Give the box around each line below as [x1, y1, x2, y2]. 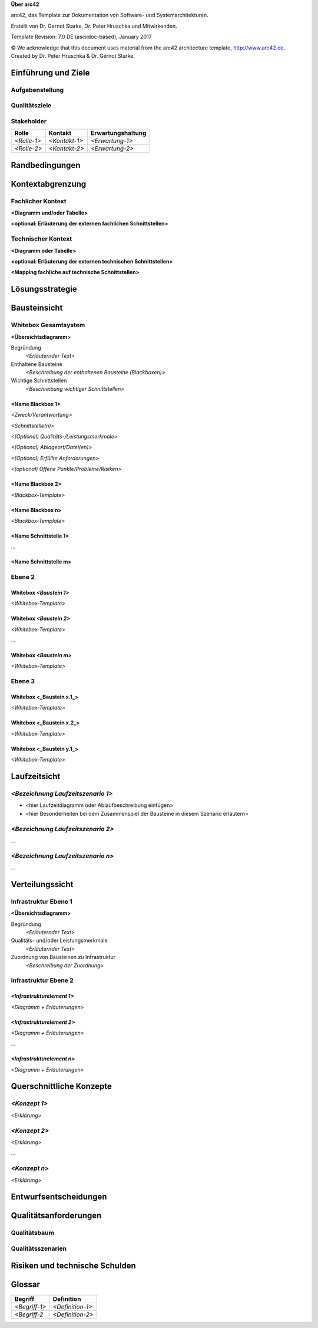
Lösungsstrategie [11, 284, 78, 294]
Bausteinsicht [11, 303, 63, 313]
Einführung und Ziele [11, 68, 90, 78]
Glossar [11, 1280, 41, 1290]
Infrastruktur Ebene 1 [11, 897, 73, 905]
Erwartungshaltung [90, 129, 147, 137]
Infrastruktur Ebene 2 [11, 976, 74, 984]
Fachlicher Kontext [11, 197, 67, 205]
